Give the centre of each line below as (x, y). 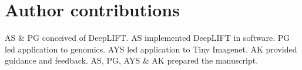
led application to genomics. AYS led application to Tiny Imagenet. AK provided (151, 49)
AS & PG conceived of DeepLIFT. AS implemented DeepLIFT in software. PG (147, 38)
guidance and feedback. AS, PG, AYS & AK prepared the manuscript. (132, 60)
